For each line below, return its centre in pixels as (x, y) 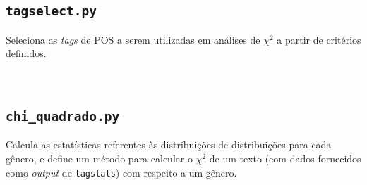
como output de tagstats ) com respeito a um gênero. (121, 172)
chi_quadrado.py (63, 116)
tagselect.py (51, 11)
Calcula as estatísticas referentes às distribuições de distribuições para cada (169, 145)
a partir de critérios (319, 39)
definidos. (26, 53)
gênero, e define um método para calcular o (99, 158)
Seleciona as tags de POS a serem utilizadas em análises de (133, 39)
